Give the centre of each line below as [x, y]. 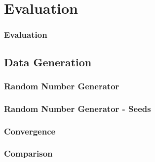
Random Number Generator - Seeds [77, 108]
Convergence [30, 131]
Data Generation [48, 62]
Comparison [28, 153]
